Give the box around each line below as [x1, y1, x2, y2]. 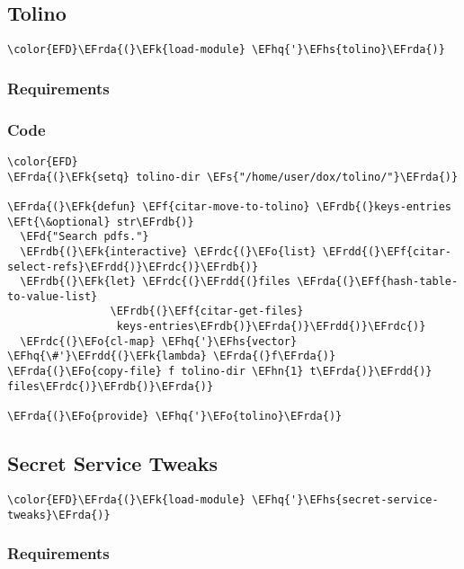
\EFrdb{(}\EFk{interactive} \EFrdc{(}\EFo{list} [20, 244, 317, 258]
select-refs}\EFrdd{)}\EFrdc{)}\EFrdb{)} [7, 260, 259, 273]
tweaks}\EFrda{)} [7, 508, 111, 521]
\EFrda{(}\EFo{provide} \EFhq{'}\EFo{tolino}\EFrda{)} [7, 410, 343, 423]
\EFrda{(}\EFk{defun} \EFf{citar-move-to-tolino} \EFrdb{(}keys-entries [7, 200, 451, 213]
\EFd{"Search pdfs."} [20, 230, 149, 244]
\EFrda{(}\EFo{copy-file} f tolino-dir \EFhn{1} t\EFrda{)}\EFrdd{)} [7, 365, 433, 378]
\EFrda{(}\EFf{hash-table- [297, 275, 459, 289]
